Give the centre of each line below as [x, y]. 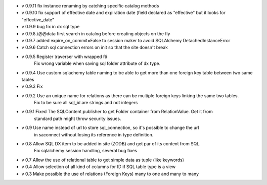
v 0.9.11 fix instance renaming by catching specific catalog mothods [90, 6]
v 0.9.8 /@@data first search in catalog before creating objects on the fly [96, 33]
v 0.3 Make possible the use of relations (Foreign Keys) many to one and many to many [110, 174]
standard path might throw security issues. [77, 119]
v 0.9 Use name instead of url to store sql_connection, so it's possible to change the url [110, 128]
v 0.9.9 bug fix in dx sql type [51, 27]
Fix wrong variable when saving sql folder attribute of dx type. [97, 63]
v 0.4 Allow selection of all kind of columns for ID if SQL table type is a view [98, 167]
